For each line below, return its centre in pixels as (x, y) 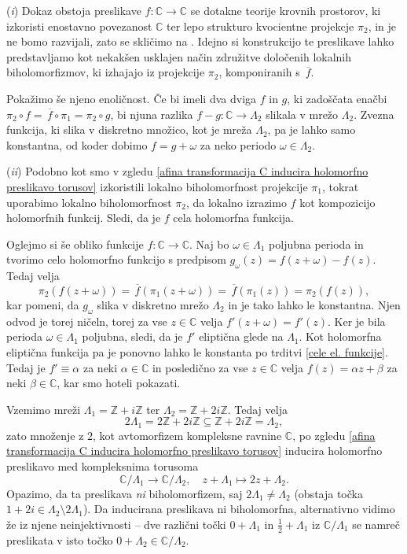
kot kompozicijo (337, 202)
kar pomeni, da (43, 304)
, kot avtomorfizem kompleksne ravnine (187, 435)
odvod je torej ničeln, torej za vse (87, 321)
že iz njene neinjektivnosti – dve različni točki (116, 524)
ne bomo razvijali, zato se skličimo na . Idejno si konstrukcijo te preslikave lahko (200, 41)
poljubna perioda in (316, 244)
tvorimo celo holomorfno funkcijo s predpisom (116, 259)
